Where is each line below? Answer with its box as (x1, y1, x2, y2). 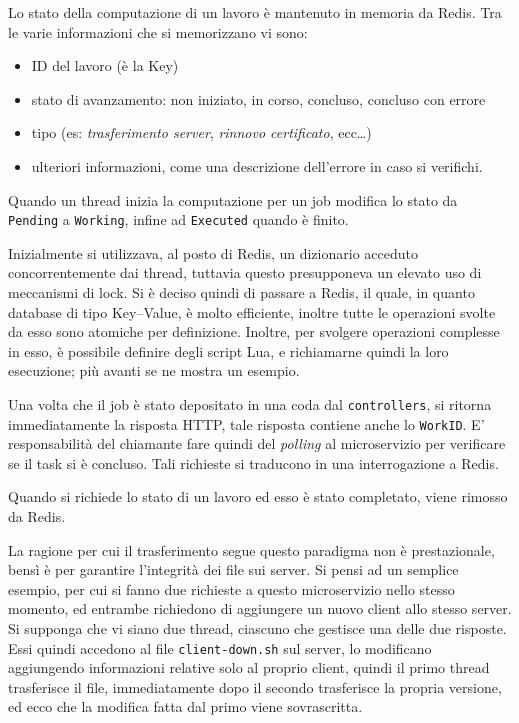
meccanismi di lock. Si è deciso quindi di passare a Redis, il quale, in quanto (8, 282, 475, 302)
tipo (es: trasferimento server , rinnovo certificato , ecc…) (31, 122, 372, 143)
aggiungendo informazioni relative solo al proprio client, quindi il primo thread (8, 657, 490, 678)
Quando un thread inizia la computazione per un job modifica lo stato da (8, 189, 458, 210)
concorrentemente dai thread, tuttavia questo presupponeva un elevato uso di (8, 262, 482, 283)
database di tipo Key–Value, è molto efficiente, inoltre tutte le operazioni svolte (8, 301, 496, 322)
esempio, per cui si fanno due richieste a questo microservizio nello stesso (8, 578, 455, 599)
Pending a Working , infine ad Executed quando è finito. (8, 209, 349, 230)
